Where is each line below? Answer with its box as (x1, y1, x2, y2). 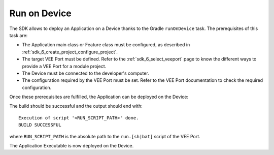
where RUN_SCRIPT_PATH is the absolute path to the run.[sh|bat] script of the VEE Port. (9, 133, 200, 139)
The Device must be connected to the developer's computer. (22, 70, 149, 76)
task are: (9, 32, 28, 38)
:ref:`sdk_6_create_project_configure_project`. (22, 49, 118, 55)
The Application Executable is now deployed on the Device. (9, 143, 134, 149)
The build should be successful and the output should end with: (9, 103, 143, 109)
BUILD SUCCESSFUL (18, 122, 61, 128)
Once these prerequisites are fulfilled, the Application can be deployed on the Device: (9, 94, 189, 100)
